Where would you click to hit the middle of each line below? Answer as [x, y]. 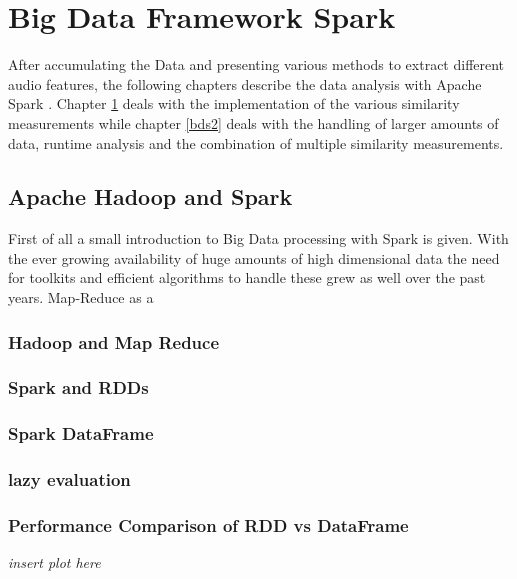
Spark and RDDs [78, 387]
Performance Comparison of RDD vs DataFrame [208, 524]
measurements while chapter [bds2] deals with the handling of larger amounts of [253, 122]
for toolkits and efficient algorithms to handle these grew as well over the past [247, 277]
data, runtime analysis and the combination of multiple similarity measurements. [256, 142]
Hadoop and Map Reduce [114, 341]
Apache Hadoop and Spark [150, 196]
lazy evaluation [69, 479]
